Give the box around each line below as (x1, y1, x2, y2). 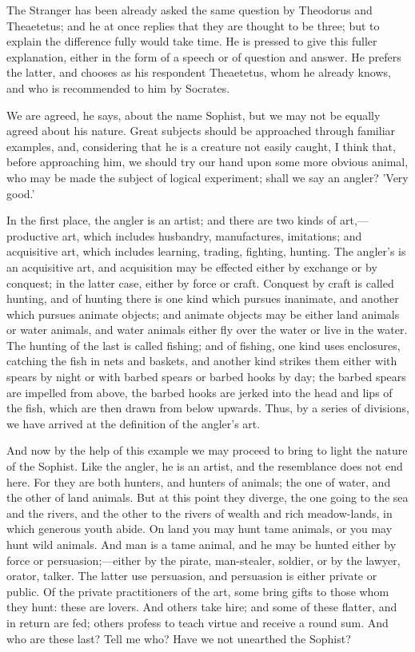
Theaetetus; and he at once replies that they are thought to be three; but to (6, 17, 380, 34)
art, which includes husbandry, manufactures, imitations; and (62, 227, 362, 244)
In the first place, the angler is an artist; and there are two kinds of (6, 212, 337, 229)
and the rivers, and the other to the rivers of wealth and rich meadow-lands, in (6, 504, 393, 521)
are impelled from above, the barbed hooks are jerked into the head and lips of (6, 384, 393, 400)
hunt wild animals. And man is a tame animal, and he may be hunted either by (6, 536, 397, 552)
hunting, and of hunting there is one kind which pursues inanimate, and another (6, 290, 399, 307)
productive (6, 227, 59, 244)
